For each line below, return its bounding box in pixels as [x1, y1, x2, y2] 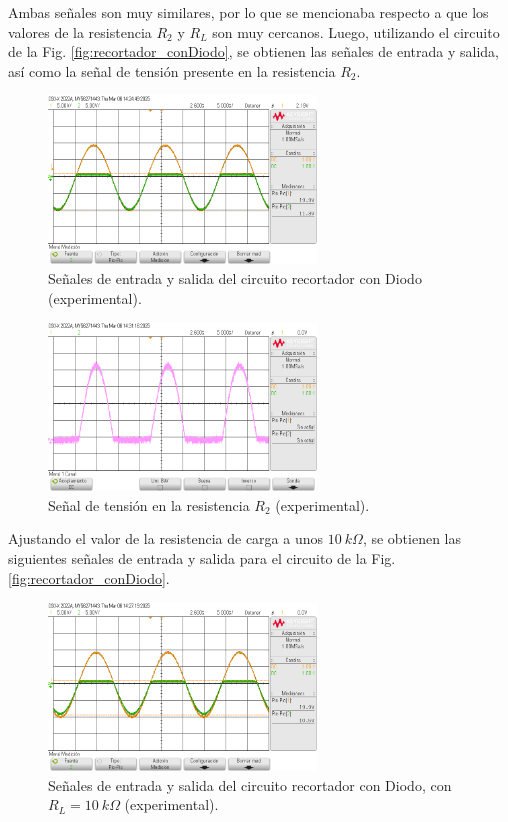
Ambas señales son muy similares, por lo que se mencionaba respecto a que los [8, 2, 489, 22]
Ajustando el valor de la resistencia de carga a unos [8, 528, 324, 549]
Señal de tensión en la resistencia [48, 494, 250, 515]
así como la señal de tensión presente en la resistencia [8, 60, 336, 81]
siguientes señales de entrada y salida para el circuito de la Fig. [8, 547, 396, 568]
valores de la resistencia [8, 21, 152, 42]
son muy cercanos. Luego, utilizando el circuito [212, 21, 500, 42]
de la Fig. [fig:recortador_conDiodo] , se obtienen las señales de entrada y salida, [8, 41, 499, 62]
